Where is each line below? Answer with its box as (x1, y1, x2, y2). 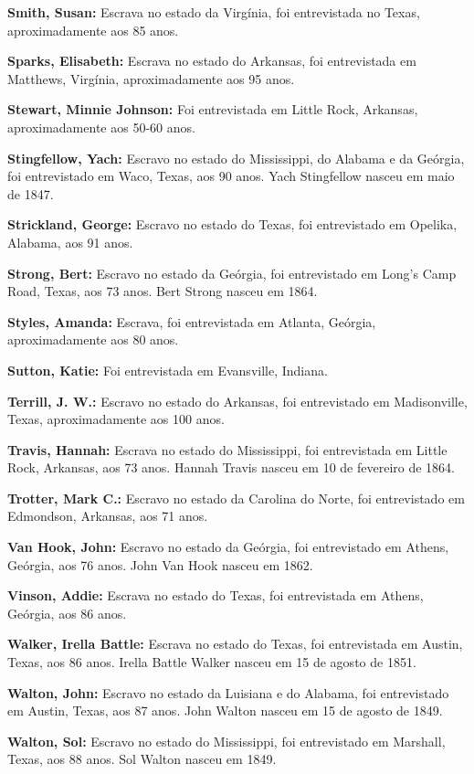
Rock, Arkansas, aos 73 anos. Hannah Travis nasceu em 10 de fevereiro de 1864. (7, 458, 455, 477)
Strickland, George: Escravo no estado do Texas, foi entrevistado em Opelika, (7, 215, 458, 234)
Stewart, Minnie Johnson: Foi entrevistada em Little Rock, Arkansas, (7, 100, 418, 119)
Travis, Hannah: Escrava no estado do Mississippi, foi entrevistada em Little (7, 440, 448, 459)
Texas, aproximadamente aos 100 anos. (7, 409, 225, 429)
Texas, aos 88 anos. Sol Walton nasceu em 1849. (7, 749, 277, 769)
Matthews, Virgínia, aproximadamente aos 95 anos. (7, 69, 295, 88)
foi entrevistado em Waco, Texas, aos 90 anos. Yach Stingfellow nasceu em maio (7, 166, 455, 186)
